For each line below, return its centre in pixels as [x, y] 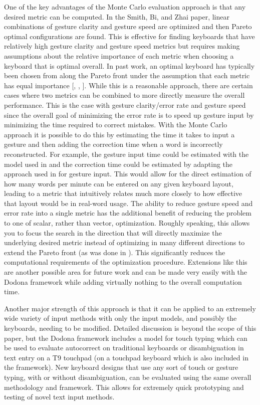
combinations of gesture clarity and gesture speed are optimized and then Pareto [128, 26]
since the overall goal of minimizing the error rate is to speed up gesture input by [129, 115]
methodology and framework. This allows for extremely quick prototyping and [124, 387]
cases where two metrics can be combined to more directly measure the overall [124, 95]
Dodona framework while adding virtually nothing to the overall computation [123, 281]
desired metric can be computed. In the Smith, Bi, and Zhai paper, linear [117, 16]
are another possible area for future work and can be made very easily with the [126, 272]
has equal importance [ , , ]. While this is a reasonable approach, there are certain [128, 85]
